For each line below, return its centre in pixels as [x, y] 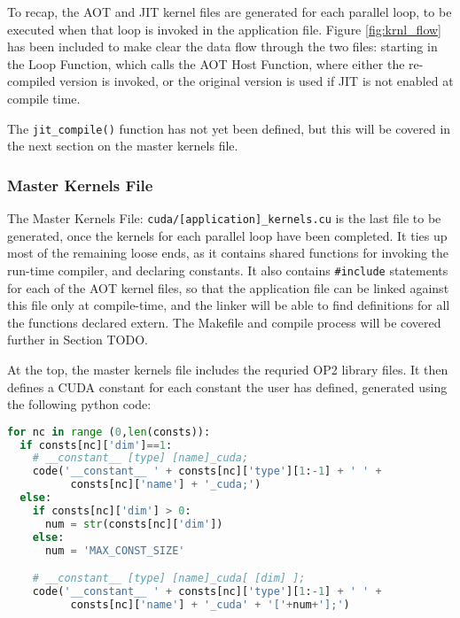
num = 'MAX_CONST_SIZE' [115, 550]
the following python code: [79, 404]
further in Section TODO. [78, 340]
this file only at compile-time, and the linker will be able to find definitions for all [229, 305]
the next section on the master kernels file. [123, 146]
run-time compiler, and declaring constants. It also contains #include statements [228, 270]
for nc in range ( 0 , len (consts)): [109, 432]
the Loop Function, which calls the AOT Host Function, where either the [206, 63]
